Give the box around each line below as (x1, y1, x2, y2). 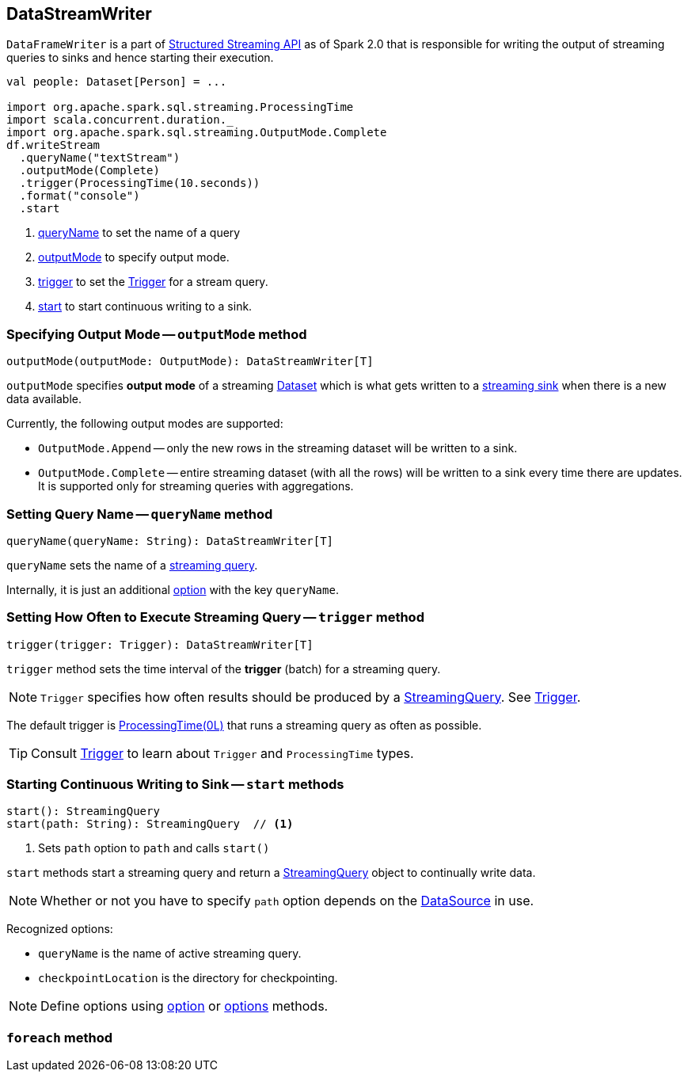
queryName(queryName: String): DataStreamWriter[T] (6, 534, 334, 547)
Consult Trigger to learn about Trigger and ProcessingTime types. (31, 745, 414, 761)
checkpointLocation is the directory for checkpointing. (38, 971, 338, 985)
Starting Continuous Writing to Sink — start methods (6, 776, 344, 793)
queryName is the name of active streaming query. (38, 947, 302, 961)
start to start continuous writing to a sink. (38, 299, 253, 314)
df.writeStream (6, 139, 101, 152)
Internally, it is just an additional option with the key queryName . (6, 582, 339, 596)
